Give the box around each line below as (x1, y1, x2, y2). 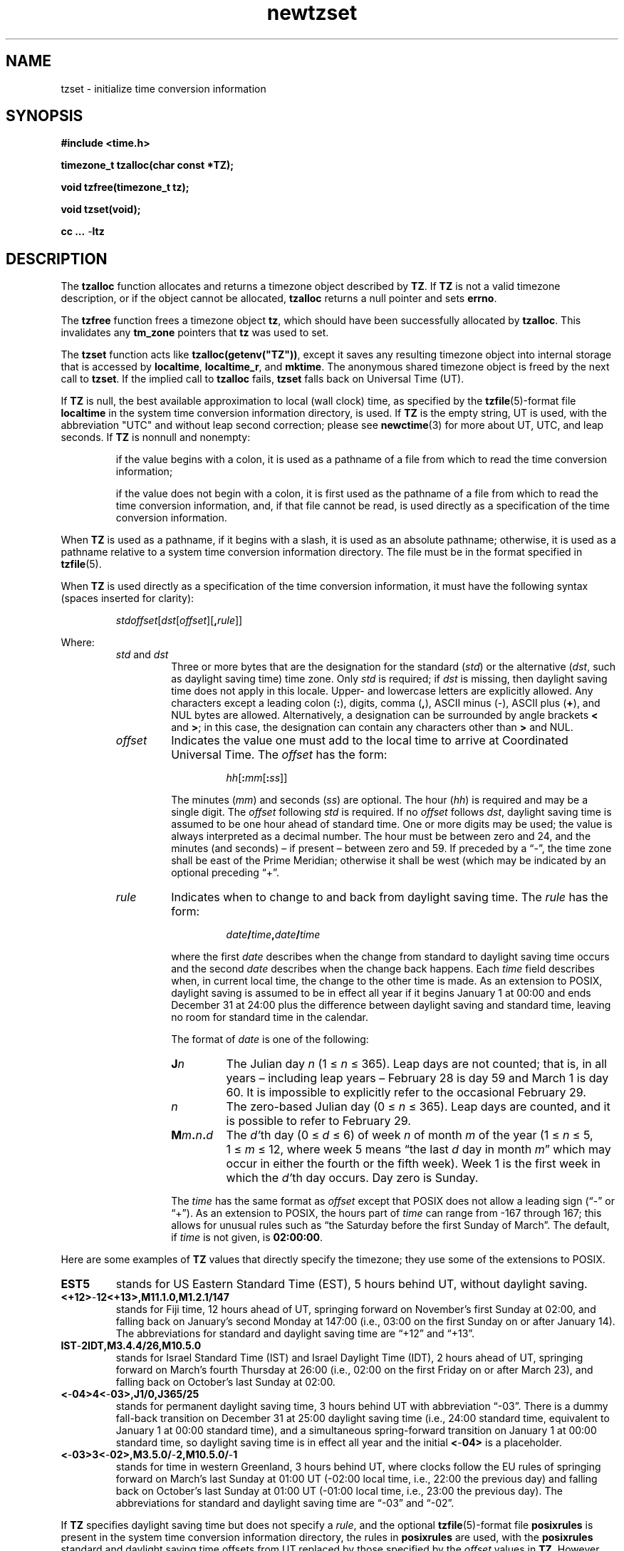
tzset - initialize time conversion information (61, 82, 266, 95)
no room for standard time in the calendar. (171, 1011, 368, 1024)
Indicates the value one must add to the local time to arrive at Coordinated (171, 733, 568, 748)
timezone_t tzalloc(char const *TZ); (61, 159, 234, 172)
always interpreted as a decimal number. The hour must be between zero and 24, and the (171, 830, 591, 843)
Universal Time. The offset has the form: (171, 747, 388, 762)
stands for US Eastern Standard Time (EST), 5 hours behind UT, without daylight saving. (115, 1277, 588, 1292)
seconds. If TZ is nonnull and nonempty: (61, 431, 251, 444)
